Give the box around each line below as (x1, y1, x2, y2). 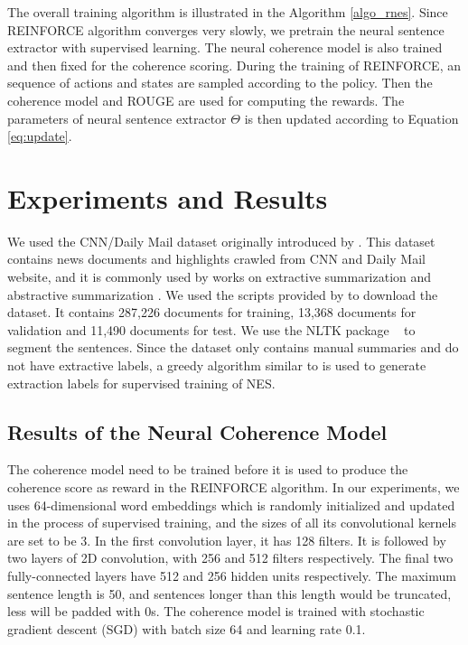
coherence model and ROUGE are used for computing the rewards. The (7, 90, 405, 109)
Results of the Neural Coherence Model (7, 417, 388, 445)
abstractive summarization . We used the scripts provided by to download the (7, 285, 438, 304)
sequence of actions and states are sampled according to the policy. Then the (7, 73, 433, 92)
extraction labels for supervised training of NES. (7, 373, 276, 392)
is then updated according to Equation (244, 108, 459, 127)
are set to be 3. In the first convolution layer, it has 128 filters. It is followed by (7, 530, 446, 549)
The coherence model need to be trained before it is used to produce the (7, 460, 408, 479)
